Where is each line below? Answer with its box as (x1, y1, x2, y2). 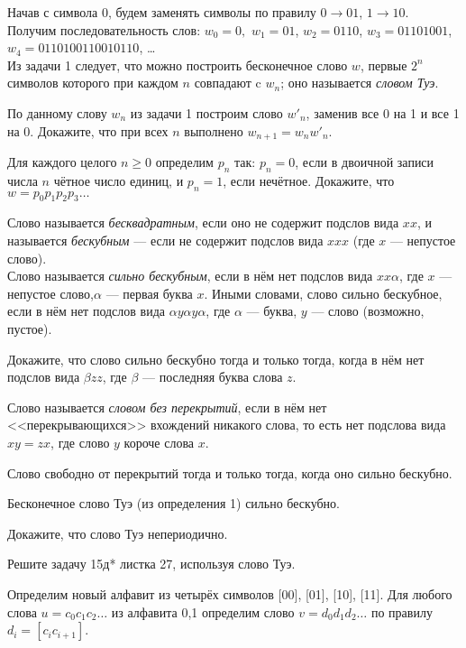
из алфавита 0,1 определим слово (111, 602, 295, 621)
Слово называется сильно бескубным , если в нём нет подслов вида (7, 266, 373, 285)
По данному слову (7, 103, 107, 122)
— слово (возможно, (311, 301, 425, 320)
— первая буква (105, 283, 193, 302)
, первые (360, 55, 407, 74)
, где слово (50, 432, 110, 451)
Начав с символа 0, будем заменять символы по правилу (7, 3, 316, 21)
